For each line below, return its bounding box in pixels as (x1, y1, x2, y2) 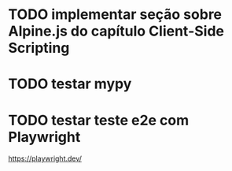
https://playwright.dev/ (8, 154, 83, 163)
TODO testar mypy (8, 75, 132, 93)
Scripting (8, 39, 70, 57)
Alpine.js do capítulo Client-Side (8, 22, 225, 40)
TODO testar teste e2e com (8, 111, 190, 129)
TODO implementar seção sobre (8, 6, 223, 24)
